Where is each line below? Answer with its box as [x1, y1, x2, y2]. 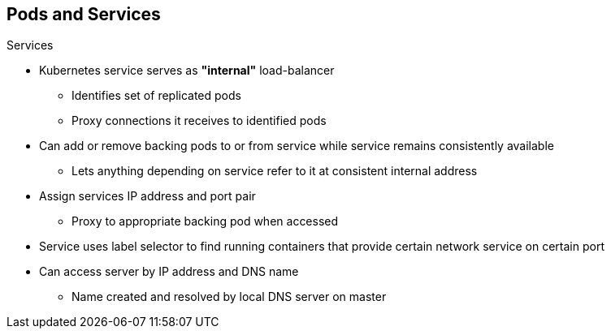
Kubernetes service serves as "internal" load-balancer [39, 63, 335, 78]
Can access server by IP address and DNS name [39, 264, 299, 279]
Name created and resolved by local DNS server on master [71, 290, 387, 304]
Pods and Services [6, 4, 161, 24]
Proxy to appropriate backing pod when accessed [71, 214, 339, 229]
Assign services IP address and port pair [39, 189, 256, 204]
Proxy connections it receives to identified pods [71, 114, 327, 128]
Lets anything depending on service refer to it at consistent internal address [71, 164, 478, 178]
